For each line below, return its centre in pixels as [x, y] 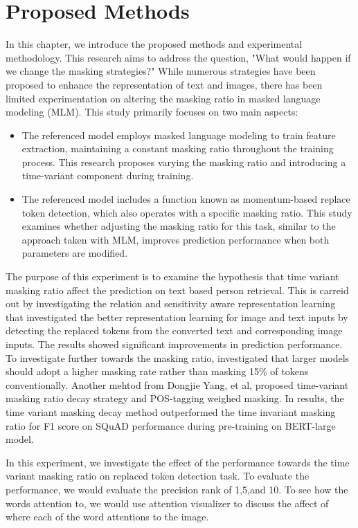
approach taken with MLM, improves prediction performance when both [176, 239]
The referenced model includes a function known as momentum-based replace [186, 199]
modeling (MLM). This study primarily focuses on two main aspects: [152, 112]
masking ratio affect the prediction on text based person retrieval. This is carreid [177, 290]
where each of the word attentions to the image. [107, 517]
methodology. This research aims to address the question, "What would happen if [178, 57]
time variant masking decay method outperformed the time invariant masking [171, 411]
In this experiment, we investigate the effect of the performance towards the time [178, 462]
